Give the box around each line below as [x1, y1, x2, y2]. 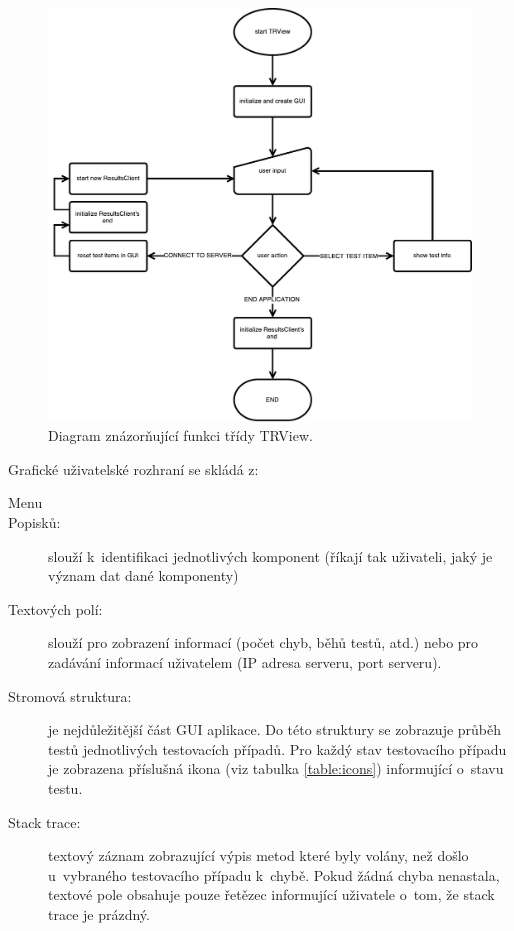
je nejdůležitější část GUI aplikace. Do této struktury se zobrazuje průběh [48, 719, 502, 740]
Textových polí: [8, 598, 103, 619]
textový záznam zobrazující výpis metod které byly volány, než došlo [48, 845, 469, 866]
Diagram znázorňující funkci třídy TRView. [48, 425, 313, 446]
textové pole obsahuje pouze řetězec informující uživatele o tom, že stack [48, 884, 495, 905]
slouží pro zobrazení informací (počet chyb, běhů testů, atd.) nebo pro [48, 632, 479, 653]
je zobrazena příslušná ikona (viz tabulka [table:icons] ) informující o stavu [48, 758, 504, 779]
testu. [48, 777, 83, 798]
